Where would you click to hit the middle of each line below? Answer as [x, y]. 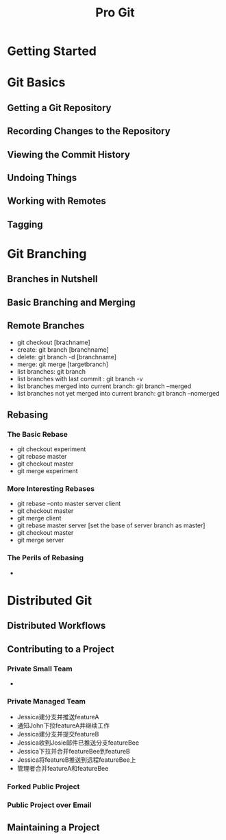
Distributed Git [50, 600]
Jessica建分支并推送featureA [58, 717]
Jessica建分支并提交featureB [58, 734]
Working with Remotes [56, 201]
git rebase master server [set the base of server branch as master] [111, 525]
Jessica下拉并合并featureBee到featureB [73, 752]
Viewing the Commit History [68, 155]
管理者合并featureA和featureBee [63, 769]
